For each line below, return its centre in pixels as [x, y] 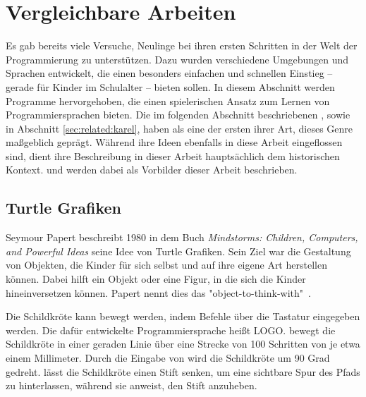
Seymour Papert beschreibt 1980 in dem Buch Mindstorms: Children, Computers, [182, 237]
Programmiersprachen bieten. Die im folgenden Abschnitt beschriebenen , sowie [178, 115]
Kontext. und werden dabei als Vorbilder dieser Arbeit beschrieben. [152, 170]
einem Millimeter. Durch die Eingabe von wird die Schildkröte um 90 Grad [168, 358]
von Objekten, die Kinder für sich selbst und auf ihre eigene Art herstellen [166, 265]
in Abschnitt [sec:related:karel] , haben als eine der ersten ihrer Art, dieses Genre [179, 128]
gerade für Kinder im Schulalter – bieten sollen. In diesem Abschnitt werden [170, 86]
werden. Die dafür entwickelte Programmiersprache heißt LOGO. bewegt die [171, 330]
